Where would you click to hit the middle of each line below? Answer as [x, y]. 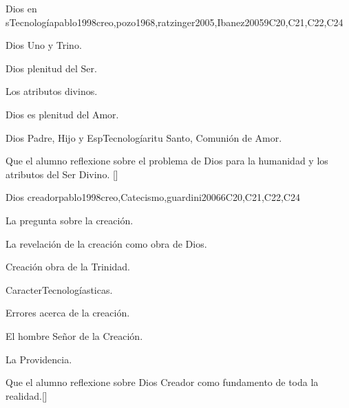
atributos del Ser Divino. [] [62, 174]
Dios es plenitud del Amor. [62, 114]
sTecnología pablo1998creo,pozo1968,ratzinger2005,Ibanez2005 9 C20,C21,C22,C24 [174, 22]
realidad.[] [27, 395]
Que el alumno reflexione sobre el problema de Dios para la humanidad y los [167, 161]
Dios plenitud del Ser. [51, 68]
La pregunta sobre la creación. [70, 220]
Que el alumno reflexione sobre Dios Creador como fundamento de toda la [162, 382]
